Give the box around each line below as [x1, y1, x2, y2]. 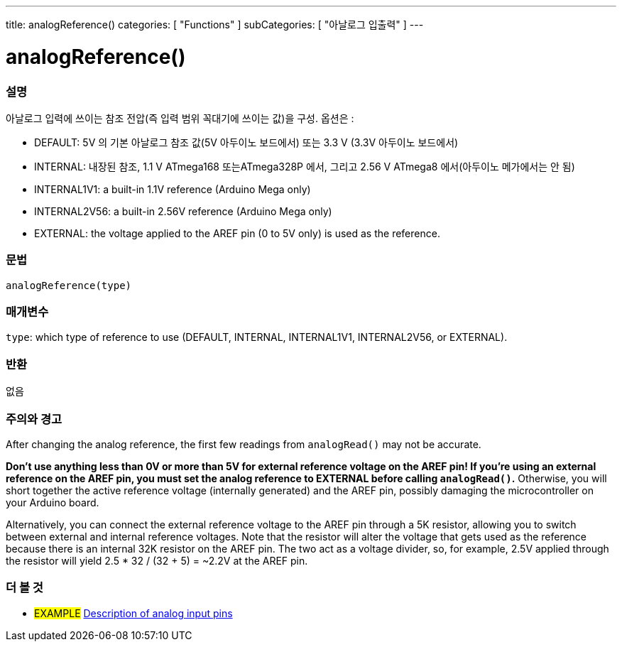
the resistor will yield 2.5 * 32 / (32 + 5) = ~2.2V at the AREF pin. [6, 554, 308, 567]
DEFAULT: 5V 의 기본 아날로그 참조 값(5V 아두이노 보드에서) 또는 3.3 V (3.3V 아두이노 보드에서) [34, 136, 459, 148]
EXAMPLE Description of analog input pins [34, 607, 233, 619]
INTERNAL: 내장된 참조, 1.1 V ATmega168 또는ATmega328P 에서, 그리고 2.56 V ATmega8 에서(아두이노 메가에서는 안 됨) [34, 160, 575, 173]
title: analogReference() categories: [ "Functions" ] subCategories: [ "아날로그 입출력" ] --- [6, 18, 424, 31]
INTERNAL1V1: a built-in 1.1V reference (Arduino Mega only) [34, 183, 311, 195]
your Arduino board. [6, 496, 99, 509]
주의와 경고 [6, 411, 62, 426]
